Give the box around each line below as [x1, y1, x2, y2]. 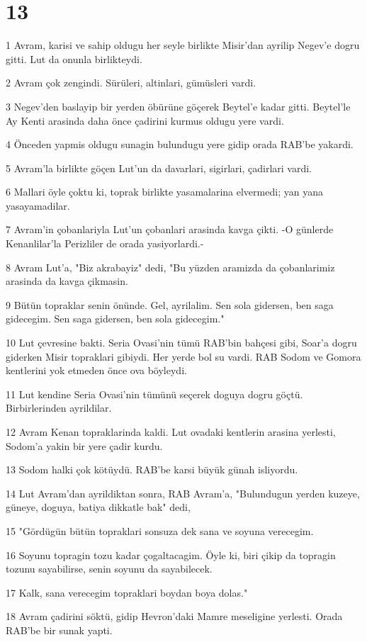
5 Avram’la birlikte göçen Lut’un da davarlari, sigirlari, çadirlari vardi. [6, 160, 312, 175]
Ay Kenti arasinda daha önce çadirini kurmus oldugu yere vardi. [6, 113, 284, 128]
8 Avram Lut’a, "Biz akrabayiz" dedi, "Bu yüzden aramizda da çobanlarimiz [6, 259, 335, 274]
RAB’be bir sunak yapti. [6, 622, 113, 637]
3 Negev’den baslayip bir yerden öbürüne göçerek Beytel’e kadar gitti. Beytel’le [6, 98, 351, 113]
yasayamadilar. [6, 198, 70, 213]
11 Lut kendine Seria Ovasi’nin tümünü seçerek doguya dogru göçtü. [6, 386, 303, 401]
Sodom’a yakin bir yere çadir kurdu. [6, 438, 163, 453]
